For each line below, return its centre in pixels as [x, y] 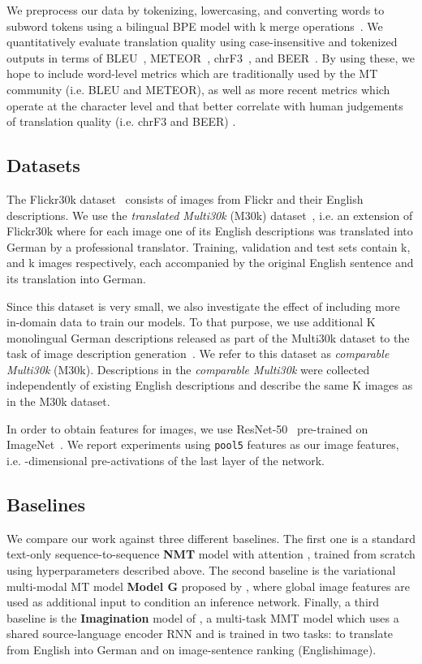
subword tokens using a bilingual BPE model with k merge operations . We [195, 26]
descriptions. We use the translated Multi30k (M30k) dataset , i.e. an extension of [210, 215]
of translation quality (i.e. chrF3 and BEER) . [121, 121]
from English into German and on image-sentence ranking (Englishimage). [192, 649]
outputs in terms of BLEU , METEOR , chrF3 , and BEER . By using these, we [211, 57]
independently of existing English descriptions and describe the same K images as [210, 385]
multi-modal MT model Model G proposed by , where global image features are [208, 586]
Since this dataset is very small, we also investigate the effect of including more [203, 306]
